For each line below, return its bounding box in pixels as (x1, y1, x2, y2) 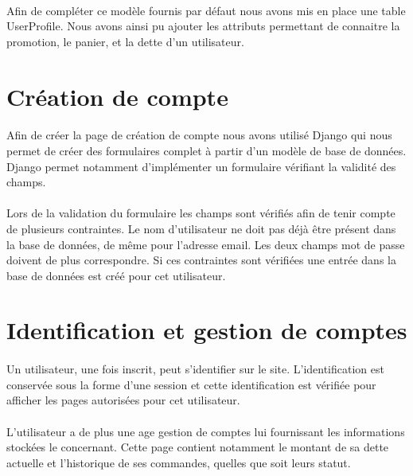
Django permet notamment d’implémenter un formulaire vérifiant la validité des (6, 158, 396, 174)
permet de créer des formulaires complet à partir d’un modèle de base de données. (6, 142, 407, 158)
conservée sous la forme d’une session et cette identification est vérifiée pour (6, 376, 376, 392)
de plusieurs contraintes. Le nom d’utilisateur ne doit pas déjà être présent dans (6, 220, 396, 236)
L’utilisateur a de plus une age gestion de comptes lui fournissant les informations (6, 423, 405, 439)
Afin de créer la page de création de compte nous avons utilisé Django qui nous (6, 127, 392, 143)
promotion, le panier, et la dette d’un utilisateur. (6, 33, 244, 49)
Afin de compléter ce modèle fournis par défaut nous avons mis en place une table (6, 2, 406, 18)
